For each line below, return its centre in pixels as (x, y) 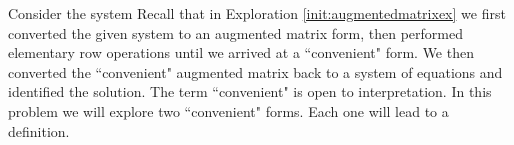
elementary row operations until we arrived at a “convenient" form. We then (241, 52)
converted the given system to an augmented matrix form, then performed (235, 32)
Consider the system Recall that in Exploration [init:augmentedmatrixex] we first (257, 13)
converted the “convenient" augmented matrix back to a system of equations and (255, 71)
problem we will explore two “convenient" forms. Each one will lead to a (228, 110)
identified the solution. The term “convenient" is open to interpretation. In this (250, 91)
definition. (39, 130)
